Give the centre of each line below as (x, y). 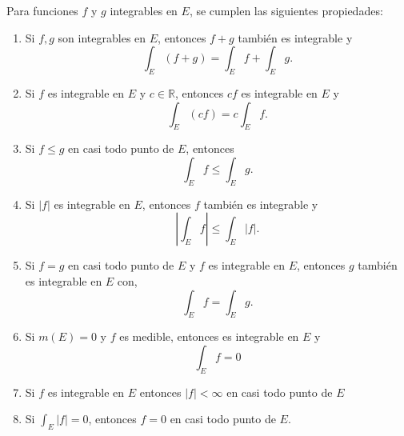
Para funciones (42, 10)
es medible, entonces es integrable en (209, 336)
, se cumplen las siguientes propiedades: (286, 10)
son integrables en (102, 37)
